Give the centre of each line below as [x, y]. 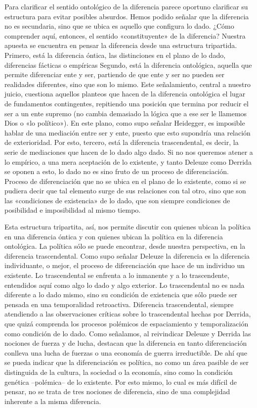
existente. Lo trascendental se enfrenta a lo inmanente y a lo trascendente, [117, 275]
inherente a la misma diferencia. [53, 401]
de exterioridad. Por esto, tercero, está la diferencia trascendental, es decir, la [122, 142]
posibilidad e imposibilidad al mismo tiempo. [73, 210]
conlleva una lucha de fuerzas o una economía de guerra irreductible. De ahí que [126, 352]
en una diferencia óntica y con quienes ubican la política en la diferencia [114, 236]
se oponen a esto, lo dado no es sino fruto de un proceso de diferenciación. [117, 171]
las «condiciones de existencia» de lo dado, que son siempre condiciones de [117, 200]
